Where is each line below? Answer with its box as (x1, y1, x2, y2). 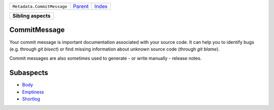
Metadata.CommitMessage (12, 4, 67, 9)
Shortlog (22, 96, 41, 102)
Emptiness (22, 89, 44, 95)
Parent (73, 3, 89, 10)
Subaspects (9, 69, 48, 77)
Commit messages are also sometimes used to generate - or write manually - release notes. (9, 56, 202, 62)
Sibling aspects (12, 13, 51, 19)
